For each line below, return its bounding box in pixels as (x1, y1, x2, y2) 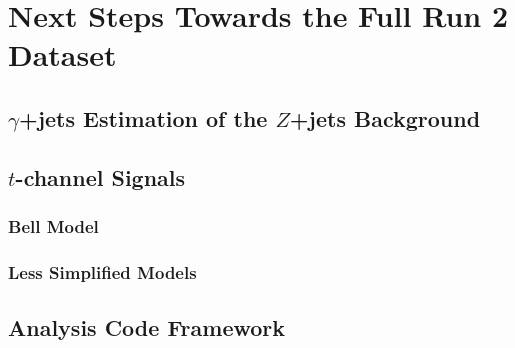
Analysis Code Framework (8, 312, 286, 343)
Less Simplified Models (8, 259, 197, 284)
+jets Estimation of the (18, 102, 268, 133)
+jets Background (289, 102, 481, 133)
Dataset (8, 34, 117, 75)
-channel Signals (15, 161, 186, 192)
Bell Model (8, 214, 99, 239)
